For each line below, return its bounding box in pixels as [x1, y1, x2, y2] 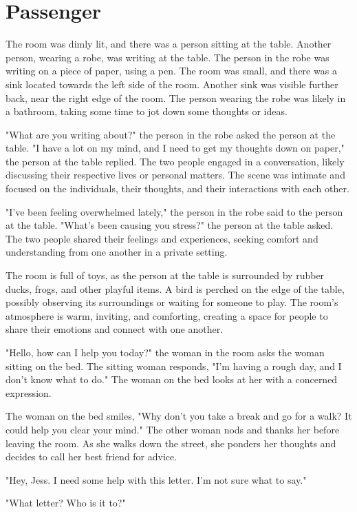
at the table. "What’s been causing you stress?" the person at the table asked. [6, 218, 334, 232]
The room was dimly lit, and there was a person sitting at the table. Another [6, 37, 332, 51]
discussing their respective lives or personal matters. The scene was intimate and [6, 167, 345, 182]
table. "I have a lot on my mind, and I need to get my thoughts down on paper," [6, 141, 345, 155]
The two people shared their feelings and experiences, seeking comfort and [6, 231, 318, 245]
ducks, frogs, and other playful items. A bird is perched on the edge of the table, [6, 281, 345, 296]
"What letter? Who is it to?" [6, 495, 126, 510]
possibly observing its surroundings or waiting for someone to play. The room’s [6, 295, 338, 309]
